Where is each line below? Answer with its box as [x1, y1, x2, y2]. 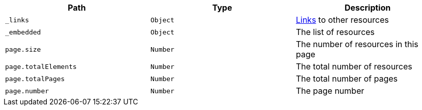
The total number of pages [295, 74, 398, 84]
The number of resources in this [295, 39, 418, 49]
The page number [295, 86, 365, 96]
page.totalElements [5, 62, 77, 70]
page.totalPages [5, 75, 65, 83]
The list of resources [295, 27, 375, 37]
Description [344, 3, 391, 13]
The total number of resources [295, 61, 412, 71]
